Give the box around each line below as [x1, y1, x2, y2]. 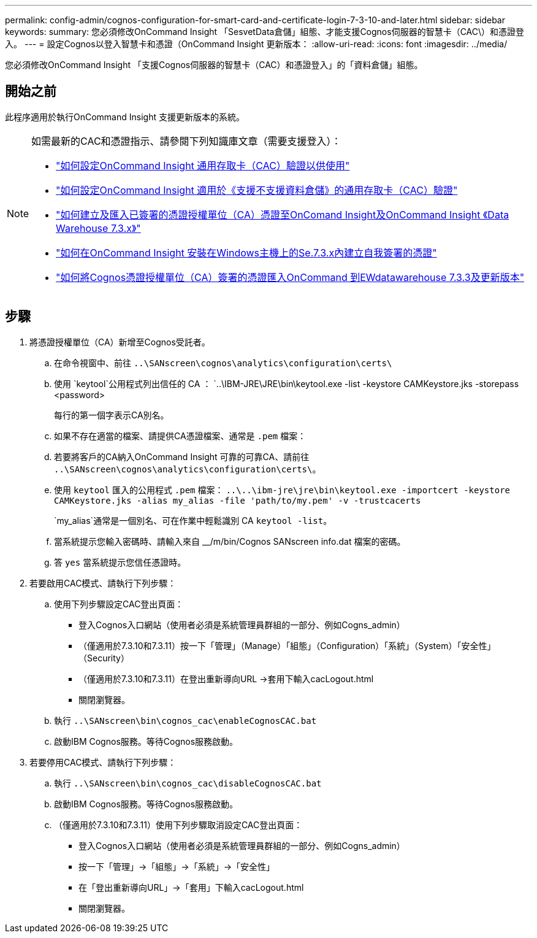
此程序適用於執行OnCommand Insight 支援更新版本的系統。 [5, 111, 245, 122]
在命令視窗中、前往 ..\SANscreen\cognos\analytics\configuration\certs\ [54, 357, 392, 368]
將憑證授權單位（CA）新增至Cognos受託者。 [29, 336, 210, 347]
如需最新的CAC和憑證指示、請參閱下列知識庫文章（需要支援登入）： [31, 134, 341, 147]
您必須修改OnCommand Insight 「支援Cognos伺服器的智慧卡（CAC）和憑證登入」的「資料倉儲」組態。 [5, 60, 423, 70]
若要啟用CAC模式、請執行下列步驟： [29, 577, 177, 588]
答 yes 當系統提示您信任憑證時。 [54, 556, 186, 567]
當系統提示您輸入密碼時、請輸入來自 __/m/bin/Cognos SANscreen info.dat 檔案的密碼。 [54, 536, 406, 547]
